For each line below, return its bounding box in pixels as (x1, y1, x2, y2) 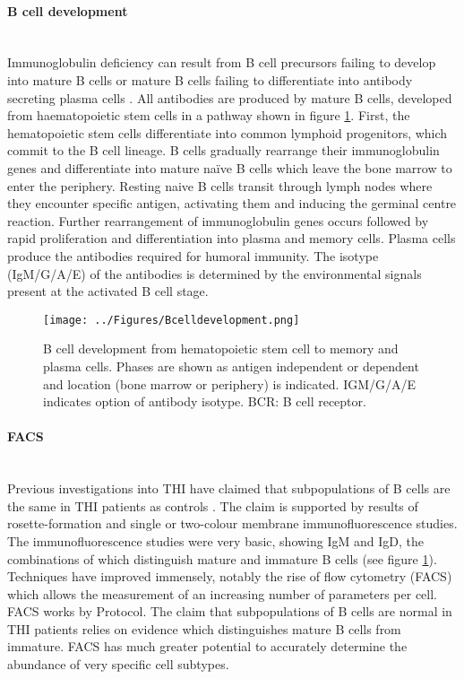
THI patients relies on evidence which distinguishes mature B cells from (7, 619, 401, 638)
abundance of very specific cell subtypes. (7, 655, 229, 674)
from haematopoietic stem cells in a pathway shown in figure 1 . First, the (7, 106, 410, 125)
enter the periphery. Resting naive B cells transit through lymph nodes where (7, 176, 433, 195)
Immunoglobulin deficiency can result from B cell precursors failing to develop (7, 53, 436, 72)
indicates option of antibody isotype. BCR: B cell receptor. (43, 392, 366, 411)
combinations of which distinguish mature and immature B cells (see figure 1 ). (7, 549, 437, 568)
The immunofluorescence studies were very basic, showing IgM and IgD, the (7, 531, 424, 550)
